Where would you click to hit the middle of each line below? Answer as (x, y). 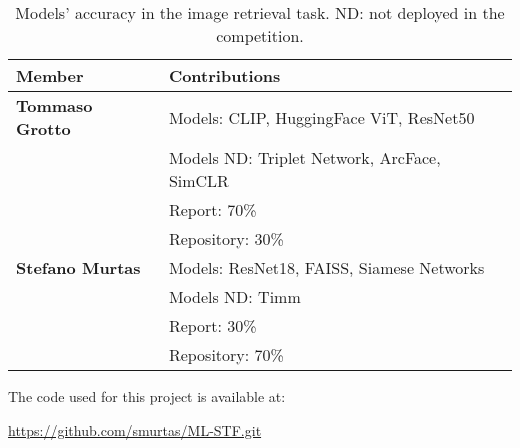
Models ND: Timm (234, 296)
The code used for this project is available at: (147, 396)
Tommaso (54, 105)
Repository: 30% (226, 238)
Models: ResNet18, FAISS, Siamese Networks (326, 267)
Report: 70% (212, 209)
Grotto (43, 128)
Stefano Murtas (78, 267)
